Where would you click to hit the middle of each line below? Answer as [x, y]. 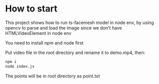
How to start [31, 9]
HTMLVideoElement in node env [38, 33]
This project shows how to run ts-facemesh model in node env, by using [79, 22]
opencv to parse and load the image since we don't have [64, 27]
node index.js [20, 66]
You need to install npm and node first [44, 42]
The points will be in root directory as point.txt [52, 76]
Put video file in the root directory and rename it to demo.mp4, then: [75, 52]
